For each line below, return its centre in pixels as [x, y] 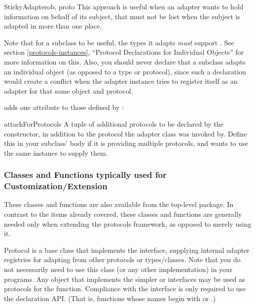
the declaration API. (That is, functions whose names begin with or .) [110, 298]
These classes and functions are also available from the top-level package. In [119, 204]
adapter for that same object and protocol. [69, 90]
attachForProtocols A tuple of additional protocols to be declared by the [114, 123]
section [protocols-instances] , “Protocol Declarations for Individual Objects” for [124, 52]
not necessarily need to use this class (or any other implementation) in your [118, 269]
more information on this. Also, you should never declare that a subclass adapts [125, 61]
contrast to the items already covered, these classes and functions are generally [123, 214]
